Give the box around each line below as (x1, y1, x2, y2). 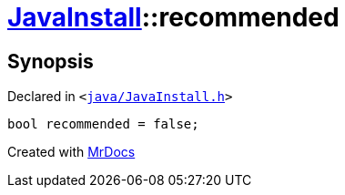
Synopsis (7, 49, 94, 73)
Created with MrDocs (7, 144, 136, 160)
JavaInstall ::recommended (7, 2, 340, 33)
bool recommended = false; (7, 117, 199, 132)
